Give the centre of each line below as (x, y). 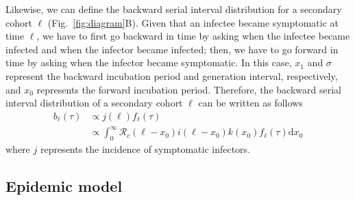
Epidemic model (64, 186)
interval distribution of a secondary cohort (94, 103)
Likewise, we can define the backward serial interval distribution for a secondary (174, 9)
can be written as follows (250, 103)
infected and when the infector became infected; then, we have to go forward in (172, 49)
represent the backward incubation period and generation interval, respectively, (172, 75)
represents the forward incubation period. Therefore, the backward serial (189, 89)
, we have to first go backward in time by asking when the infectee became (193, 36)
